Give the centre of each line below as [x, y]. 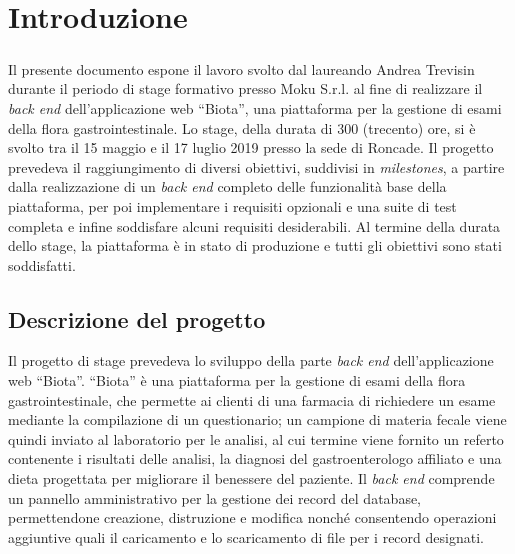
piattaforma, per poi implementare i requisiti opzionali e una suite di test [232, 205]
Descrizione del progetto [137, 318]
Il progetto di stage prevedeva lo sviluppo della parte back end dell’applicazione [251, 360]
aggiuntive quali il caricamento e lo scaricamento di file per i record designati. [246, 536]
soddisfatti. [42, 264]
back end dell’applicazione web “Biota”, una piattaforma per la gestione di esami [255, 107]
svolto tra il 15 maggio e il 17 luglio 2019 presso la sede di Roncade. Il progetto [251, 147]
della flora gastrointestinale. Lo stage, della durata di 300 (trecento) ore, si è [242, 127]
